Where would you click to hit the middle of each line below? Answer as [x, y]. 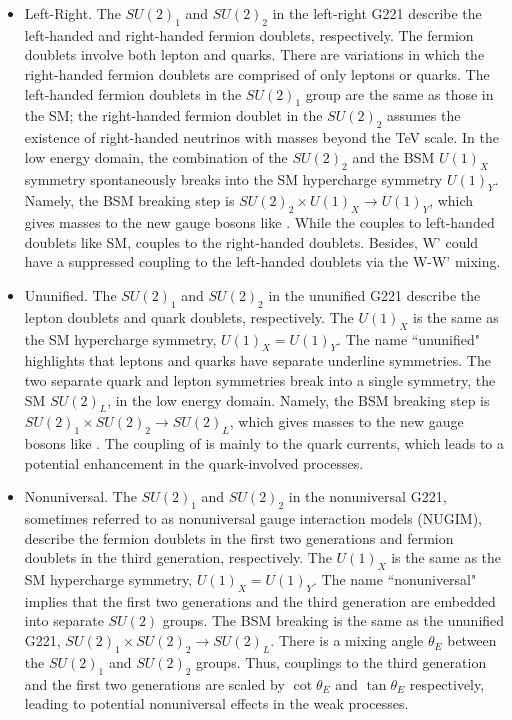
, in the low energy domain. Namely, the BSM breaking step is [298, 399]
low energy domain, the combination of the [156, 156]
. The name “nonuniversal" [395, 579]
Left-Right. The [72, 13]
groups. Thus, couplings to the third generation [341, 661]
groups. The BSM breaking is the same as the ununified [333, 620]
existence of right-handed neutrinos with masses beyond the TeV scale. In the [261, 137]
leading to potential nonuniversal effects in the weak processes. [216, 703]
